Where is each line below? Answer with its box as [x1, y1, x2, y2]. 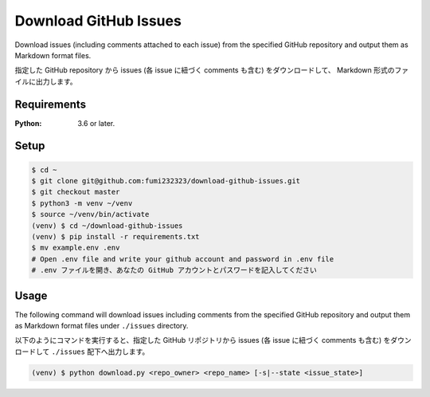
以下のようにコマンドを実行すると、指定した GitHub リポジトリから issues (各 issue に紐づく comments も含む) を [14, 336, 391, 345]
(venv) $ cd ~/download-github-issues [31, 221, 183, 230]
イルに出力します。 [14, 77, 77, 86]
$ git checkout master [31, 187, 120, 197]
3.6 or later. [77, 118, 115, 128]
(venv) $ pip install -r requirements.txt [31, 232, 200, 241]
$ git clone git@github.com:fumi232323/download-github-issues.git [31, 176, 301, 186]
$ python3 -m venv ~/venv [31, 198, 133, 207]
